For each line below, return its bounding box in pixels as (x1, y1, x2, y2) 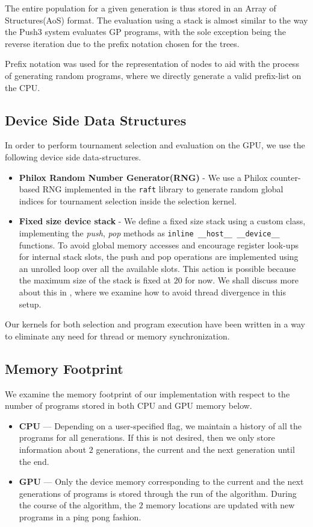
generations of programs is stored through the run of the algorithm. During (19, 487, 297, 499)
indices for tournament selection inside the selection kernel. (19, 194, 237, 207)
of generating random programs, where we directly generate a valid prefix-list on (5, 69, 302, 81)
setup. (19, 297, 42, 310)
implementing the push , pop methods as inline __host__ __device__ (19, 226, 280, 239)
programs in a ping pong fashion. (19, 510, 141, 523)
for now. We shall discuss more (185, 274, 299, 286)
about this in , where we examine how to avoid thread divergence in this (19, 286, 286, 298)
